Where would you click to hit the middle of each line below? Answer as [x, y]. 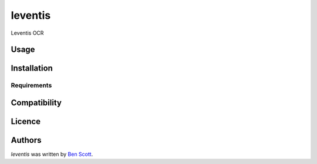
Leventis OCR [27, 33]
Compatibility [36, 103]
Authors [26, 140]
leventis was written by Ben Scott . [52, 154]
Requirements [31, 85]
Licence [26, 121]
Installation [32, 68]
